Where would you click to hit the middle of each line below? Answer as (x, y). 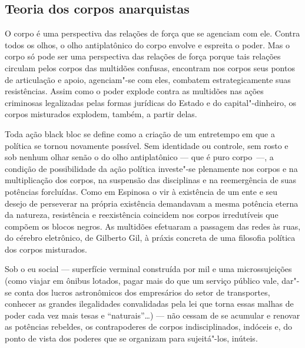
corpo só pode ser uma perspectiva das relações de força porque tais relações (143, 56)
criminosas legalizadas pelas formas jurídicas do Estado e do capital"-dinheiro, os (151, 102)
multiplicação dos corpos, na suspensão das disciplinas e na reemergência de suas (151, 180)
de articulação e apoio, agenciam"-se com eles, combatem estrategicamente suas (148, 79)
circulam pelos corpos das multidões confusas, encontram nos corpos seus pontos (150, 67)
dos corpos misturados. (46, 249)
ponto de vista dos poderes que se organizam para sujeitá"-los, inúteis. (131, 338)
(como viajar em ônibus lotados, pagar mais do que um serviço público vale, (142, 281)
